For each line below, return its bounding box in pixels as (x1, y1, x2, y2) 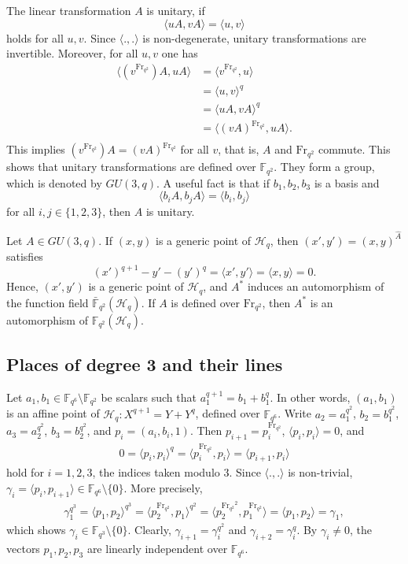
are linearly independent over (86, 540, 228, 557)
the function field (6, 294, 89, 310)
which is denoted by (6, 174, 102, 191)
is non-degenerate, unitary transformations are (142, 29, 366, 46)
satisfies (6, 248, 43, 265)
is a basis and (314, 174, 380, 191)
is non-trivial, (288, 464, 353, 481)
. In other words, (270, 388, 351, 405)
